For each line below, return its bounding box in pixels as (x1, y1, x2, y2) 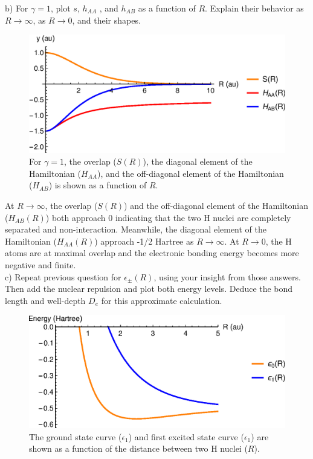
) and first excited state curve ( (128, 430, 244, 443)
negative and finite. (5, 258, 76, 271)
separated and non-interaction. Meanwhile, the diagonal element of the (5, 223, 267, 236)
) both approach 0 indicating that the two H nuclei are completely (45, 211, 291, 223)
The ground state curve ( (29, 430, 122, 443)
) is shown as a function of (48, 179, 147, 191)
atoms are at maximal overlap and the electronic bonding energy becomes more (5, 246, 299, 259)
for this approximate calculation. (101, 294, 222, 306)
